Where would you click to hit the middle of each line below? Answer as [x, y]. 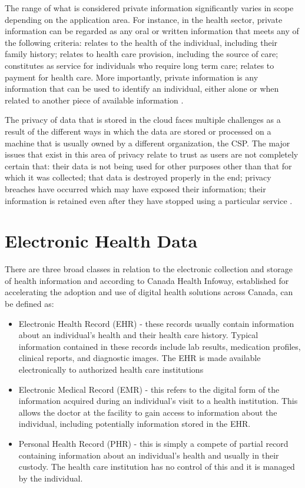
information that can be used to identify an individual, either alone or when [142, 88]
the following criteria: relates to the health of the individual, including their [141, 42]
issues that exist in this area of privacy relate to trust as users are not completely [152, 154]
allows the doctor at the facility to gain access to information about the [148, 412]
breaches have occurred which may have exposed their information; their [135, 188]
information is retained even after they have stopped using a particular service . [149, 200]
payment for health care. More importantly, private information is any [132, 77]
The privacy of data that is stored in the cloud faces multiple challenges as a [143, 120]
